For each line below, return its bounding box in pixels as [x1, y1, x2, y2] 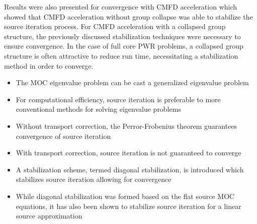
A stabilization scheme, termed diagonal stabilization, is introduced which [16, 164, 244, 174]
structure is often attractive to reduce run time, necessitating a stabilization [4, 50, 238, 61]
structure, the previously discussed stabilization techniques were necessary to [4, 31, 241, 41]
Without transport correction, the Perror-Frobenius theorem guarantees [16, 120, 237, 131]
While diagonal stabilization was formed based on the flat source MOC [16, 190, 235, 201]
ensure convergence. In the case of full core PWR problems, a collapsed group [4, 41, 243, 51]
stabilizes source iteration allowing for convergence [16, 174, 172, 184]
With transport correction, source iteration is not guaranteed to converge [16, 147, 241, 158]
